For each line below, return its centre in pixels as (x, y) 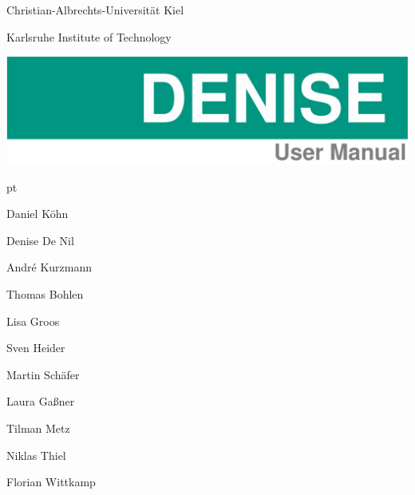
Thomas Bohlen (45, 294)
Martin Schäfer (43, 374)
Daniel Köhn (38, 214)
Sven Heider (36, 348)
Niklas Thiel (36, 455)
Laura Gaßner (41, 401)
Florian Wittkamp (51, 482)
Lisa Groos (33, 321)
